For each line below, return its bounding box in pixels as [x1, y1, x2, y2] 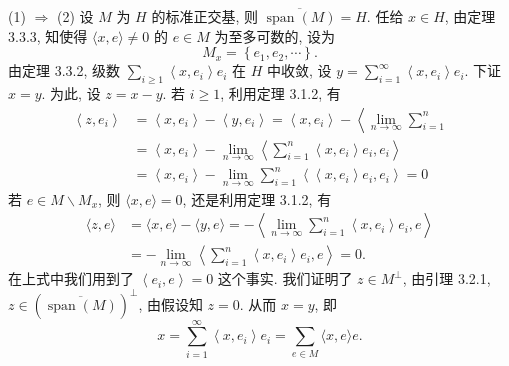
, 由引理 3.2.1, [402, 268, 491, 289]
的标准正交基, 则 [151, 6, 258, 26]
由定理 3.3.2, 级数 [8, 60, 120, 81]
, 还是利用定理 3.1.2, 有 [182, 188, 332, 209]
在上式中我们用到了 [8, 268, 134, 289]
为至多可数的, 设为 [214, 25, 336, 46]
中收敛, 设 [267, 60, 332, 81]
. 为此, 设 [41, 82, 101, 103]
